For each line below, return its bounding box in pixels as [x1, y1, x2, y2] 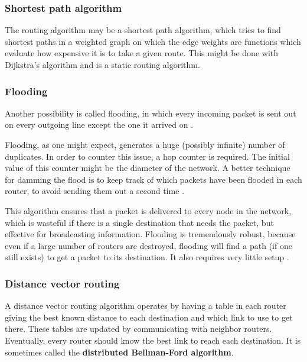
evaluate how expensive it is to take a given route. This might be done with [5, 47, 279, 59]
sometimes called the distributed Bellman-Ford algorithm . [5, 345, 234, 358]
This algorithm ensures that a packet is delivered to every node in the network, [5, 204, 292, 216]
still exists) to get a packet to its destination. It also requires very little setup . [5, 251, 289, 263]
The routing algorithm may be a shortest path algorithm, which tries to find [5, 24, 281, 36]
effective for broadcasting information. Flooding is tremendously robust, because [5, 228, 296, 240]
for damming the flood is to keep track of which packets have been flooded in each [5, 173, 302, 185]
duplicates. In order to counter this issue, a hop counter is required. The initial [5, 150, 290, 162]
